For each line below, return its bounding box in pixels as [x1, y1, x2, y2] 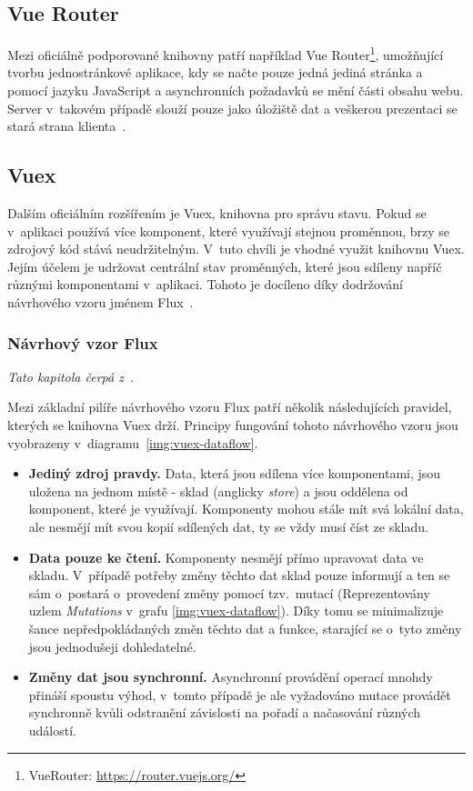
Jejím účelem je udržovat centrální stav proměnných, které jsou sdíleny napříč [7, 256, 442, 275]
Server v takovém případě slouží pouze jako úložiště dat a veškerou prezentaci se [7, 98, 458, 117]
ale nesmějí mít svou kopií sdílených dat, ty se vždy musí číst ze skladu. [28, 516, 428, 536]
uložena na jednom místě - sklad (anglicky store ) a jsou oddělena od [28, 481, 408, 500]
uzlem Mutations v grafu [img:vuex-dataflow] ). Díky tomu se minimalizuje [28, 601, 444, 620]
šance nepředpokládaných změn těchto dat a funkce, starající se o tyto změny [28, 618, 462, 637]
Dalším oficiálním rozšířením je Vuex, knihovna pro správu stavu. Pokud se [7, 204, 427, 223]
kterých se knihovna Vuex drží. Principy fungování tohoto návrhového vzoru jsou [7, 416, 458, 434]
